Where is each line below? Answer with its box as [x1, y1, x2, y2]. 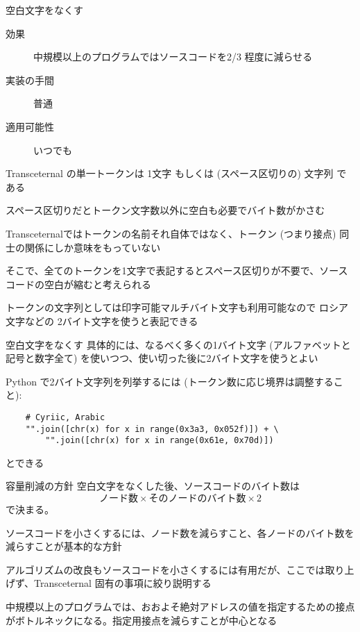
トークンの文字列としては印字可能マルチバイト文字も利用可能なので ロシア [6, 300, 348, 315]
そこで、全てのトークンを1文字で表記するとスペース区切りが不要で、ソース [6, 263, 348, 278]
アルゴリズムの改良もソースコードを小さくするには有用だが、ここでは [6, 562, 325, 576]
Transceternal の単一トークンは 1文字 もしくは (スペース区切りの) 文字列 [6, 166, 334, 181]
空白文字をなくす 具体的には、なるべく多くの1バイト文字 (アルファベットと [6, 337, 351, 351]
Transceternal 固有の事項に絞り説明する [34, 576, 212, 590]
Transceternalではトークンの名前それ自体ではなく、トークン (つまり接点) [6, 226, 336, 240]
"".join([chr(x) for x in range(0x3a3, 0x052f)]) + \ [25, 424, 279, 434]
